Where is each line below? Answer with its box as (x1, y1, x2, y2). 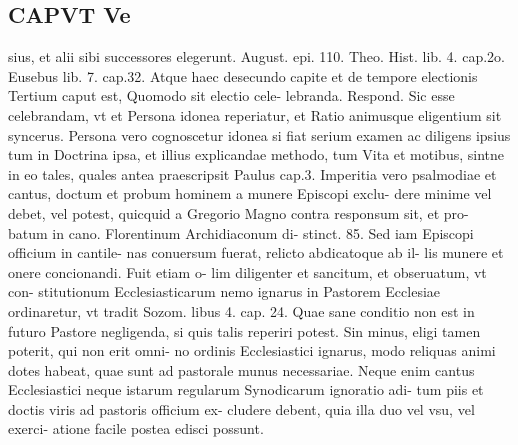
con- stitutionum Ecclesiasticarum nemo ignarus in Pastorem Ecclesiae (8, 281, 441, 302)
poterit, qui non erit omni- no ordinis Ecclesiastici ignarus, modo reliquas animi (8, 340, 496, 361)
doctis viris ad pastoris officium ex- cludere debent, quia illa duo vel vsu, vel (8, 398, 475, 419)
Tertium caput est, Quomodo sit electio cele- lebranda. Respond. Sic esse (8, 85, 455, 106)
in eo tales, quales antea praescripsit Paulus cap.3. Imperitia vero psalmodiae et (8, 163, 497, 184)
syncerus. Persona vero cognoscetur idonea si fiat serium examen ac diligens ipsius (8, 124, 511, 145)
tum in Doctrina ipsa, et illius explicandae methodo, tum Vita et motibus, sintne (8, 144, 505, 165)
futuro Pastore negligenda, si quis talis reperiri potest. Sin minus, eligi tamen (8, 320, 481, 341)
